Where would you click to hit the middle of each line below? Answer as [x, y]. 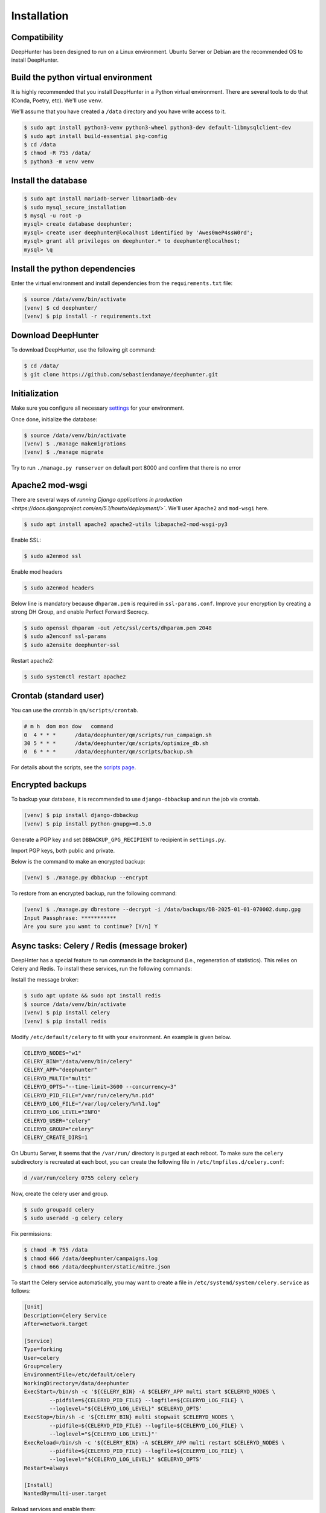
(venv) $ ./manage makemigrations [75, 444]
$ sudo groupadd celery [59, 1209]
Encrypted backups [49, 785]
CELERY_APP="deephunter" [61, 1070]
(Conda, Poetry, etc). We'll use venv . [57, 100]
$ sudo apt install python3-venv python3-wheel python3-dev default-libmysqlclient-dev [158, 128]
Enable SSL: [26, 540]
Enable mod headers [37, 571]
